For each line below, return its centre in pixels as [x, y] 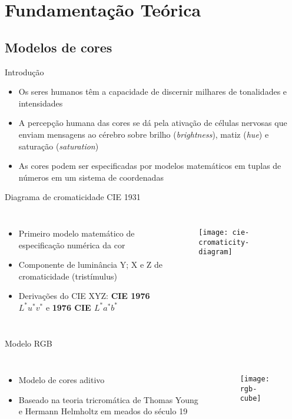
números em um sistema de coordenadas [91, 177]
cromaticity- [224, 242]
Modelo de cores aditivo [62, 380]
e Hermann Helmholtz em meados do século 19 [103, 411]
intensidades [41, 103]
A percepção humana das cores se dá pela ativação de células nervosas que [153, 123]
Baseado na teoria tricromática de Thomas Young [108, 399]
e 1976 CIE [68, 307]
